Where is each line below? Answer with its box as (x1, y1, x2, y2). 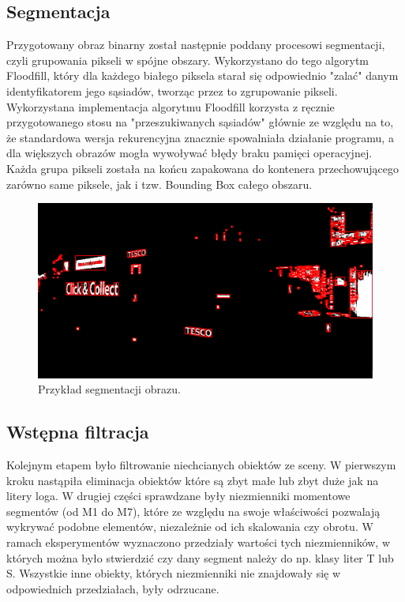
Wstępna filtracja (6, 420, 149, 444)
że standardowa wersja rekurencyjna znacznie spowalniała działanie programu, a (6, 129, 394, 145)
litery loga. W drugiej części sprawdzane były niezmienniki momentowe (6, 487, 351, 504)
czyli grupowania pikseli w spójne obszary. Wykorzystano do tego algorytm (6, 51, 369, 68)
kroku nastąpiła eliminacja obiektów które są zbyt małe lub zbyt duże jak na (6, 472, 379, 488)
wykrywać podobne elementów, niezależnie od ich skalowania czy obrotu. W (6, 518, 373, 535)
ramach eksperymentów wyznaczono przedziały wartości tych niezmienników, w (6, 534, 391, 551)
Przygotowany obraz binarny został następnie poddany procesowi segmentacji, (6, 36, 385, 53)
